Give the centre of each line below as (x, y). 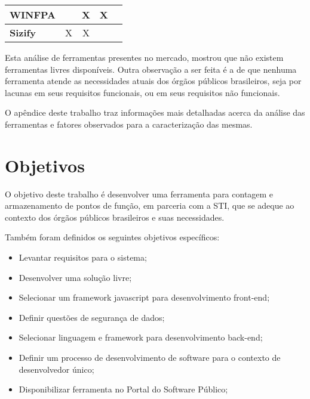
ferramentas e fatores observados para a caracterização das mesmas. (129, 124)
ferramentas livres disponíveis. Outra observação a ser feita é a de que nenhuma (151, 69)
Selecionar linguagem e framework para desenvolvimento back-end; (141, 337)
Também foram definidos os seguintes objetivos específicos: (112, 237)
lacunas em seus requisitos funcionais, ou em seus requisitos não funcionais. (142, 92)
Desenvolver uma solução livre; (75, 277)
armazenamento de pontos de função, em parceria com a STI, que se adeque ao (150, 205)
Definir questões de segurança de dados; (92, 317)
